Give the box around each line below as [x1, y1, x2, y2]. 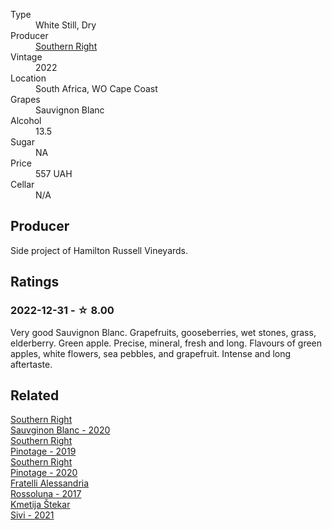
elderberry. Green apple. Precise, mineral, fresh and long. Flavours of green [10, 337, 323, 349]
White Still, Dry [35, 19, 97, 31]
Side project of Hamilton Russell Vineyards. [10, 244, 189, 256]
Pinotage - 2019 [10, 445, 77, 458]
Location [10, 72, 47, 84]
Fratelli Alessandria [10, 477, 90, 489]
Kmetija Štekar [10, 499, 71, 511]
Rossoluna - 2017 [10, 488, 82, 500]
